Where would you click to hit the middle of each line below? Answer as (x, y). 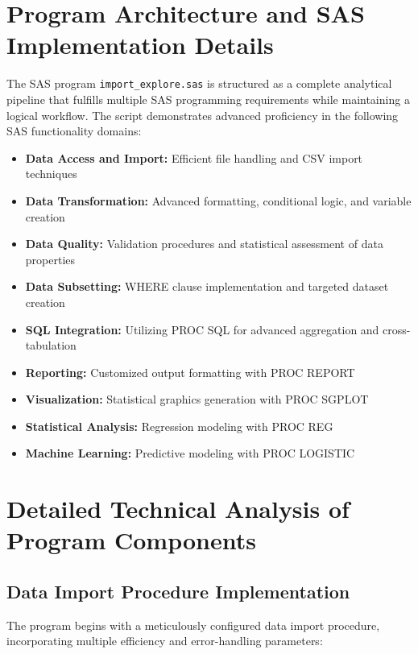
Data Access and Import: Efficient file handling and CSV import (194, 157)
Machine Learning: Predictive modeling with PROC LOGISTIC (190, 453)
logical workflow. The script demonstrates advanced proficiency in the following (203, 115)
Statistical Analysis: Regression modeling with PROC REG (179, 426)
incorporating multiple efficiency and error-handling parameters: (165, 641)
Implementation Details (140, 45)
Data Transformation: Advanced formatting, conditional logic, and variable (218, 200)
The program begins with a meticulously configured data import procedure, (193, 625)
